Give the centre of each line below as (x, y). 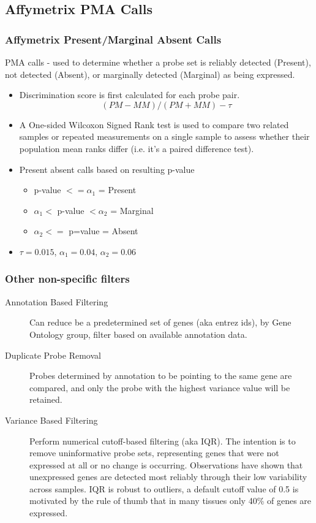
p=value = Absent (103, 231)
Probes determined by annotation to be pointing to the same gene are (161, 376)
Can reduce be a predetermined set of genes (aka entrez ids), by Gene (160, 322)
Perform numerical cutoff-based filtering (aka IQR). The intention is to (163, 441)
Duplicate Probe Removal (53, 355)
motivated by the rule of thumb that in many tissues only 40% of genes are (171, 501)
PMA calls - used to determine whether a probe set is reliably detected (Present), (158, 62)
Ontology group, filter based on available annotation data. (138, 334)
